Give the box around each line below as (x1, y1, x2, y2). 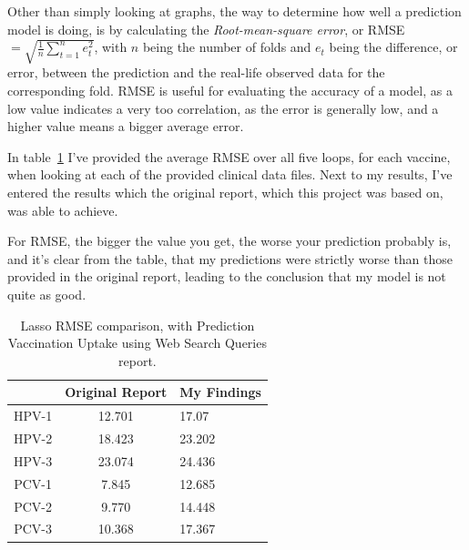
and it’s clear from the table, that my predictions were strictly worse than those (7, 249, 454, 268)
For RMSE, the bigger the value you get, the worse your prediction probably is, (7, 231, 452, 250)
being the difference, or (329, 37, 458, 56)
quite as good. (7, 284, 87, 303)
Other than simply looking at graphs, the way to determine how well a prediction (7, 2, 462, 20)
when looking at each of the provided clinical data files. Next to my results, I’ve (7, 165, 453, 184)
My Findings (179, 382, 261, 402)
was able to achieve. (7, 200, 118, 219)
